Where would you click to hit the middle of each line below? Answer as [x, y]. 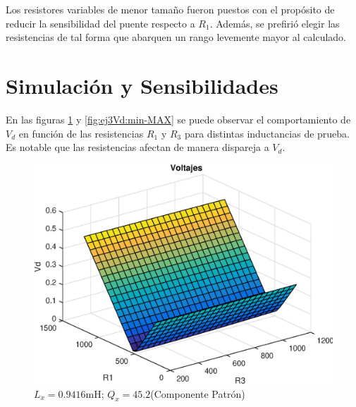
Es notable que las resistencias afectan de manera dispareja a [137, 147]
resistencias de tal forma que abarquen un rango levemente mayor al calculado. [176, 37]
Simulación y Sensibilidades [142, 85]
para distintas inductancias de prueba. [267, 133]
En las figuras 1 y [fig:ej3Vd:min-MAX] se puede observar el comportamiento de [178, 119]
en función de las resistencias [81, 133]
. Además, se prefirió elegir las [275, 23]
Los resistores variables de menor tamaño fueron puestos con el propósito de [170, 9]
